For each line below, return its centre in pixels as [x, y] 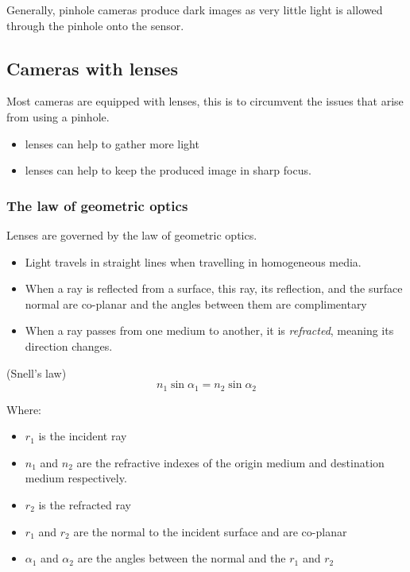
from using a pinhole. [58, 116]
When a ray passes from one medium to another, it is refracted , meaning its [209, 330]
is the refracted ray [85, 504]
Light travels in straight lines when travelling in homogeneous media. [193, 261]
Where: [24, 409]
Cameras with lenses [92, 68]
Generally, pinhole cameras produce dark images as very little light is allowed [195, 10]
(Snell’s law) [37, 372]
